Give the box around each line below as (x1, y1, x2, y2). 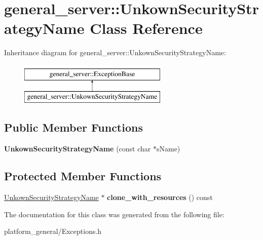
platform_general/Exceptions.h (4, 226, 102, 236)
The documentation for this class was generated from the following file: (4, 209, 224, 219)
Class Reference (90, 18, 203, 38)
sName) (156, 143, 180, 154)
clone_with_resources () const (107, 192, 213, 203)
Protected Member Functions (4, 168, 162, 184)
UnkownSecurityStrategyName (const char (4, 143, 151, 154)
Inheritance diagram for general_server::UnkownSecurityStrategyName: (4, 47, 226, 58)
